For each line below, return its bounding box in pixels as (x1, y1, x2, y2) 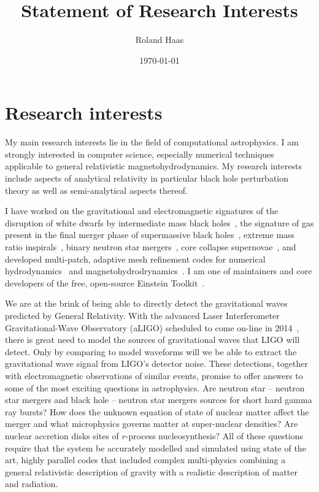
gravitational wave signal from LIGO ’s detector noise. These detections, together (5, 357, 308, 370)
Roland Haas (135, 33, 184, 46)
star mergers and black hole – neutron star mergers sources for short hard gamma (5, 393, 312, 406)
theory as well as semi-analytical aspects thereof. (5, 183, 188, 196)
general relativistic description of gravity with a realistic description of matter (5, 465, 298, 478)
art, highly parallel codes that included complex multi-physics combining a (5, 453, 286, 466)
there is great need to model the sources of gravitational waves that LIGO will (5, 333, 300, 346)
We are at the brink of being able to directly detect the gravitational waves (5, 297, 288, 310)
